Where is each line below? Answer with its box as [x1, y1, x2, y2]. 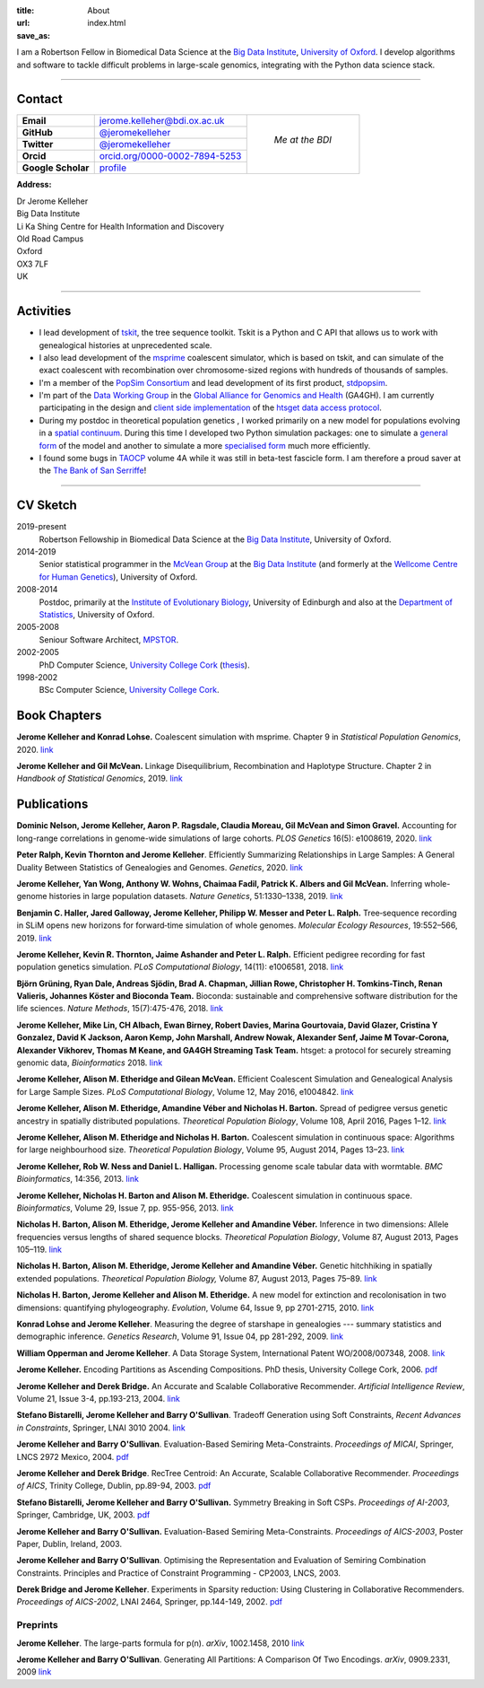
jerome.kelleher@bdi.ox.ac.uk [99, 115, 225, 127]
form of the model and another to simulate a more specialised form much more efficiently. [39, 440, 371, 450]
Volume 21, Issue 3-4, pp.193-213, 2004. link [16, 1394, 181, 1404]
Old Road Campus [16, 233, 84, 244]
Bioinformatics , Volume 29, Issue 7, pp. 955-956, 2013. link [16, 1203, 234, 1213]
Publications [16, 797, 89, 812]
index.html [87, 18, 126, 29]
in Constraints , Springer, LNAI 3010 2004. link [16, 1422, 186, 1433]
